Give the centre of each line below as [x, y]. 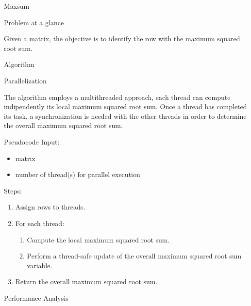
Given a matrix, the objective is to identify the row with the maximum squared [122, 39]
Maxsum [17, 6]
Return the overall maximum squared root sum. [86, 282]
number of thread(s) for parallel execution [78, 174]
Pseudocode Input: [32, 141]
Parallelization [25, 80]
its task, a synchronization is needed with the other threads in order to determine [125, 116]
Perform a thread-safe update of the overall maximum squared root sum [134, 256]
